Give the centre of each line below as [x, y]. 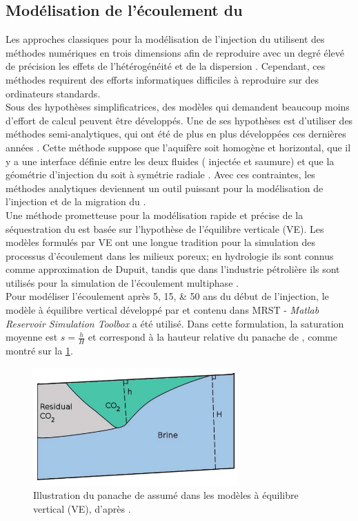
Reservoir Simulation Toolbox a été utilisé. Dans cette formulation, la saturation [175, 323]
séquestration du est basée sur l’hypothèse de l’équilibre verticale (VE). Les [165, 228]
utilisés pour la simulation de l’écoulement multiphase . [122, 282]
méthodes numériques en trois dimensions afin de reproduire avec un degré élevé [175, 52]
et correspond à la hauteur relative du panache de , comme [212, 337]
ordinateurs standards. [53, 93]
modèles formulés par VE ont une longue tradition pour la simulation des [161, 242]
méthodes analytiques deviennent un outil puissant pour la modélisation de [165, 188]
